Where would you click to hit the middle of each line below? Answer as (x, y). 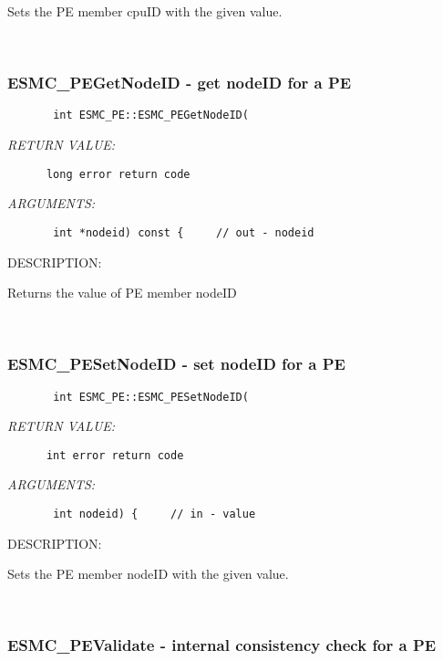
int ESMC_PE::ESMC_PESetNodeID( (151, 397)
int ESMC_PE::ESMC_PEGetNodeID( (151, 115)
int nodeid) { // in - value (155, 514)
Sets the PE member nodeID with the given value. (148, 574)
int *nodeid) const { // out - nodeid (184, 232)
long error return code (118, 174)
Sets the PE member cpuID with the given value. (145, 11)
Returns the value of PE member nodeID (122, 293)
